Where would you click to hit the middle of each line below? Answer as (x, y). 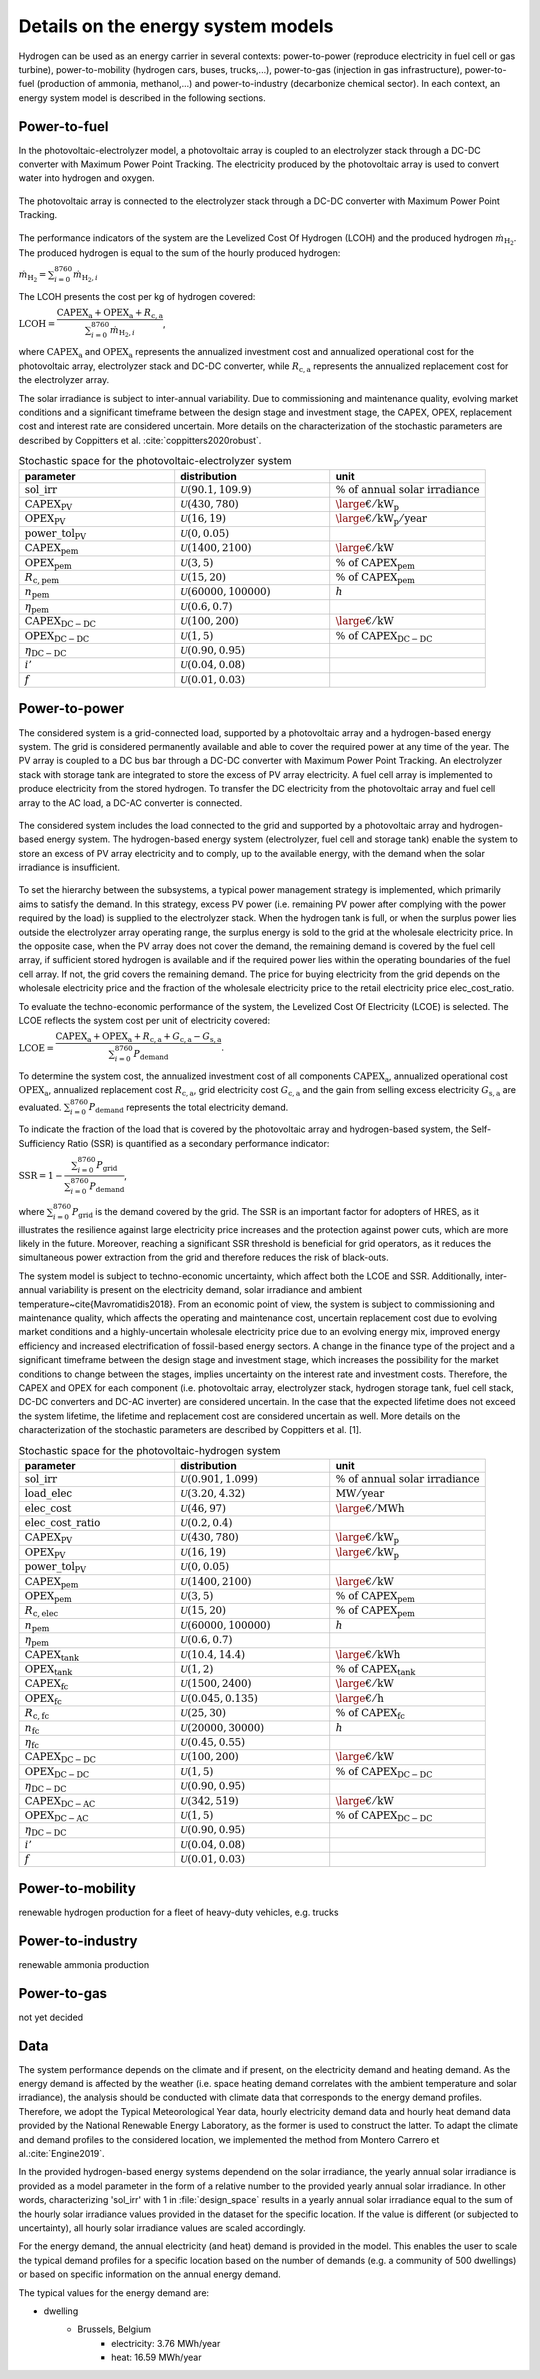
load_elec (48, 1493)
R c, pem (42, 578)
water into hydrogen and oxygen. (86, 178)
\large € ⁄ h (360, 1698)
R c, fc (37, 1714)
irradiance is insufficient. (69, 867)
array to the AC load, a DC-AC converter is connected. (130, 802)
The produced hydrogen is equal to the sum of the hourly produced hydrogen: (179, 252)
